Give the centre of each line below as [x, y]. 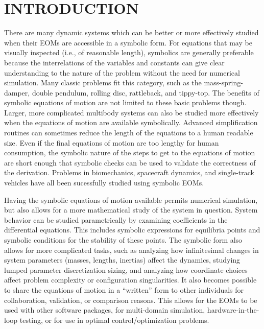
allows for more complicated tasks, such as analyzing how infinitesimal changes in [131, 250]
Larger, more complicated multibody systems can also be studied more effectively [131, 112]
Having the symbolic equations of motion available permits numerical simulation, [131, 199]
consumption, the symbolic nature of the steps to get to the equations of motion [130, 152]
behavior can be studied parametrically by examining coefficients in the [116, 219]
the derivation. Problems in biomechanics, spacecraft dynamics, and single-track [129, 172]
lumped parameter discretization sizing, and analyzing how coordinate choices [126, 269]
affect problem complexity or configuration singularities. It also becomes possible [130, 280]
